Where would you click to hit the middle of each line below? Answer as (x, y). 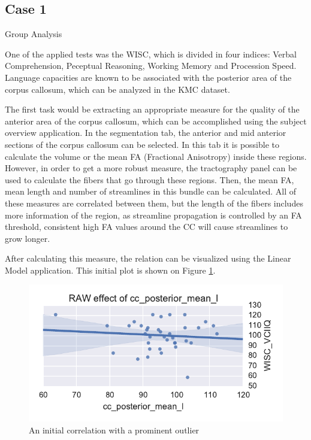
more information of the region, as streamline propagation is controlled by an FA (153, 215)
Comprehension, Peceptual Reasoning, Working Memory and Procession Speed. (151, 66)
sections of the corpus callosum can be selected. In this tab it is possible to (142, 144)
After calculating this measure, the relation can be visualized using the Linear (148, 258)
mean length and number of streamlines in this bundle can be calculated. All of (151, 191)
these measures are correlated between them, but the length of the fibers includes (154, 203)
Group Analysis (34, 34)
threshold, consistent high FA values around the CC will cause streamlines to (147, 227)
